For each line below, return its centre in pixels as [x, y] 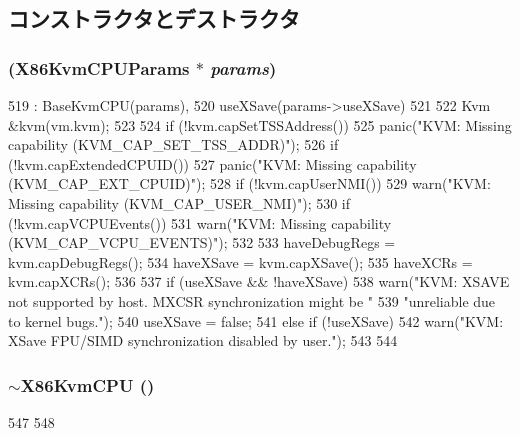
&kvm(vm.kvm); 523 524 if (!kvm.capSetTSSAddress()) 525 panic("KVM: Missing [260, 124]
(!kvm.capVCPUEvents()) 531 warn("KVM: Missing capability [200, 222]
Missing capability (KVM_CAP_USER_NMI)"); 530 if [179, 202]
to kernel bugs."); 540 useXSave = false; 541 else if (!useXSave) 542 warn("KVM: [256, 320]
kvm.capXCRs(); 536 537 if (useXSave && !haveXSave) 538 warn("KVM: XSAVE [259, 281]
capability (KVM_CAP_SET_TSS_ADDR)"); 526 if [173, 144]
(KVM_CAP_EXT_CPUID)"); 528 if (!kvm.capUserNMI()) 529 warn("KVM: [249, 183]
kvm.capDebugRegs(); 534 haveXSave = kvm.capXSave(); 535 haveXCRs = [240, 261]
